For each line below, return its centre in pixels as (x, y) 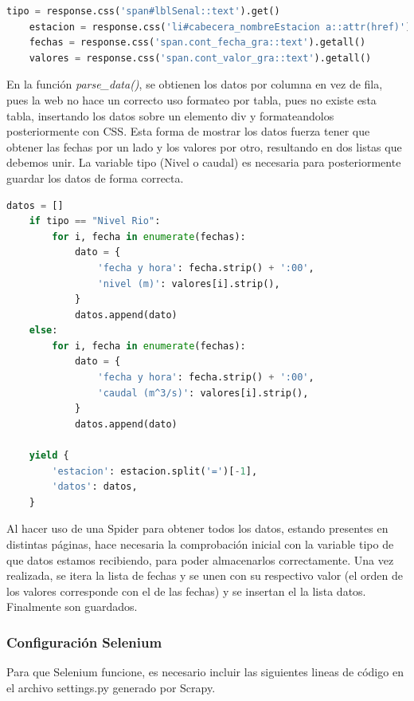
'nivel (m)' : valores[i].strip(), (189, 284)
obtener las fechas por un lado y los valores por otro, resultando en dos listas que (204, 146)
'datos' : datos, (95, 487)
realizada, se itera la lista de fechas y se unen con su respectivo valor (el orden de (205, 575)
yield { (49, 456)
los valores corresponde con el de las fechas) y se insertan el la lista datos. (186, 591)
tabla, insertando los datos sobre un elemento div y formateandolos (170, 115)
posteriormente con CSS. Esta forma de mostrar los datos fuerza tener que (188, 131)
